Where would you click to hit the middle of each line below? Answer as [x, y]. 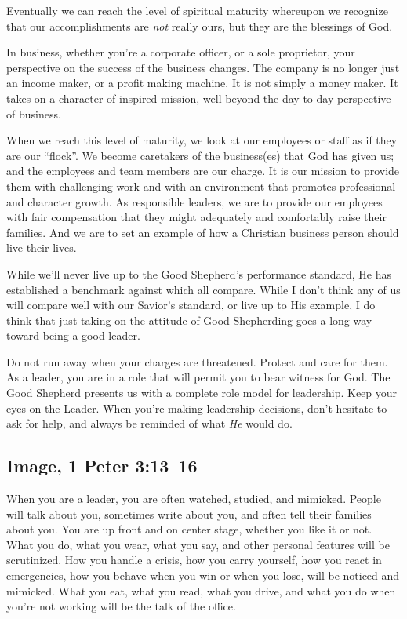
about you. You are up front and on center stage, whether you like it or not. [189, 529]
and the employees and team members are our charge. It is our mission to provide [203, 171]
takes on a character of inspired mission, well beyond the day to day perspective [199, 98]
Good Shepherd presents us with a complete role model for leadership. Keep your [202, 393]
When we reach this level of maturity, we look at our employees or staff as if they [202, 140]
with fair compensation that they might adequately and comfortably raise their [196, 217]
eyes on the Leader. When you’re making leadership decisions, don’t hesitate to [197, 408]
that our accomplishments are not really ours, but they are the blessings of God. [200, 25]
